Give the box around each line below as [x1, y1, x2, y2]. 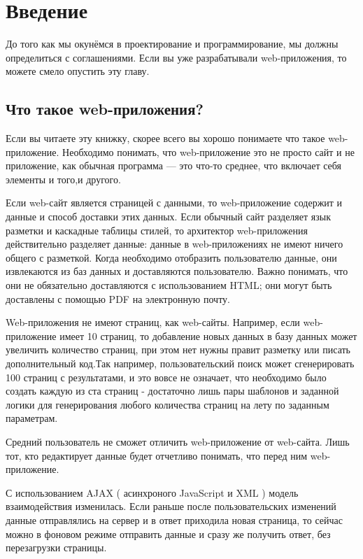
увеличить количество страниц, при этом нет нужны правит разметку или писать [6, 342, 350, 357]
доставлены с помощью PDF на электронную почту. [6, 291, 230, 306]
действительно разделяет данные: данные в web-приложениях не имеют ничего [6, 236, 343, 251]
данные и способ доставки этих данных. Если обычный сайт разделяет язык [6, 209, 331, 224]
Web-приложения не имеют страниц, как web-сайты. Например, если [6, 315, 300, 330]
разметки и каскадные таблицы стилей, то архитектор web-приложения [6, 222, 308, 237]
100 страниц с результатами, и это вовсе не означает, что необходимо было [6, 369, 327, 384]
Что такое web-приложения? [6, 98, 204, 120]
